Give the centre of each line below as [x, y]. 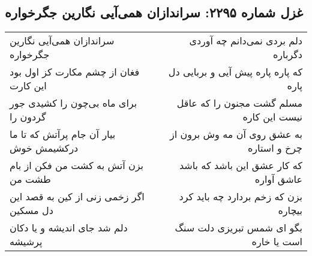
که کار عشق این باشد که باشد [241, 165]
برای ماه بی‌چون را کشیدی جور [73, 103]
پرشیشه [26, 242]
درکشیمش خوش [44, 148]
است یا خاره [277, 242]
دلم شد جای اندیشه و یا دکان [69, 228]
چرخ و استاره [275, 148]
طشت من [30, 179]
